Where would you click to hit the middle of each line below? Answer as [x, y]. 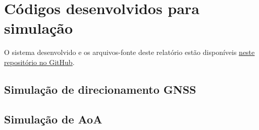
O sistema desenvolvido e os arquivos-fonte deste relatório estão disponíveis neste [129, 52]
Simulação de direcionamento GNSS [100, 89]
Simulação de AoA [53, 119]
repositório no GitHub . [39, 62]
